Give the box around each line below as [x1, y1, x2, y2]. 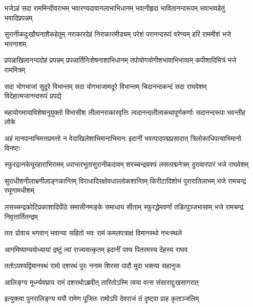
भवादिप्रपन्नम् [4, 12, 33, 23]
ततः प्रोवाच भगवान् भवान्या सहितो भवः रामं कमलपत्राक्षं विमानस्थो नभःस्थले [4, 228, 182, 238]
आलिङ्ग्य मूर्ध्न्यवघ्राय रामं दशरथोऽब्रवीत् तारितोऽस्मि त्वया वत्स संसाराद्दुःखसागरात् [4, 277, 199, 287]
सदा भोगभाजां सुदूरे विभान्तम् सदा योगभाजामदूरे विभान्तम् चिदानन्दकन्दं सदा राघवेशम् [4, 81, 207, 91]
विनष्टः [4, 142, 20, 153]
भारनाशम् [4, 38, 26, 48]
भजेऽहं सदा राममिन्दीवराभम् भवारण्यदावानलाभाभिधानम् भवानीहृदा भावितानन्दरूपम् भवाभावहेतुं [4, 3, 225, 13]
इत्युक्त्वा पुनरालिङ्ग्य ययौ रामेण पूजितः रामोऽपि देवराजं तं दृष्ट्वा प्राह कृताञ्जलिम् [4, 293, 199, 304]
